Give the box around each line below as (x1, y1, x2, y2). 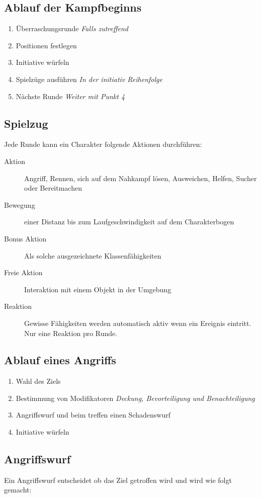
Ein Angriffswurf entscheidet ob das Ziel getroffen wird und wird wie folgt (4, 474, 232, 485)
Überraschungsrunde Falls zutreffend (16, 23, 128, 34)
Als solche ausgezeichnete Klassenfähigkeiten (24, 250, 161, 261)
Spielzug (4, 115, 48, 131)
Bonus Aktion (4, 233, 47, 243)
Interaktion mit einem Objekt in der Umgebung (24, 284, 171, 294)
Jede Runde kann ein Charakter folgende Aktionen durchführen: (4, 139, 202, 149)
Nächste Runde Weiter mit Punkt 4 (16, 91, 125, 101)
